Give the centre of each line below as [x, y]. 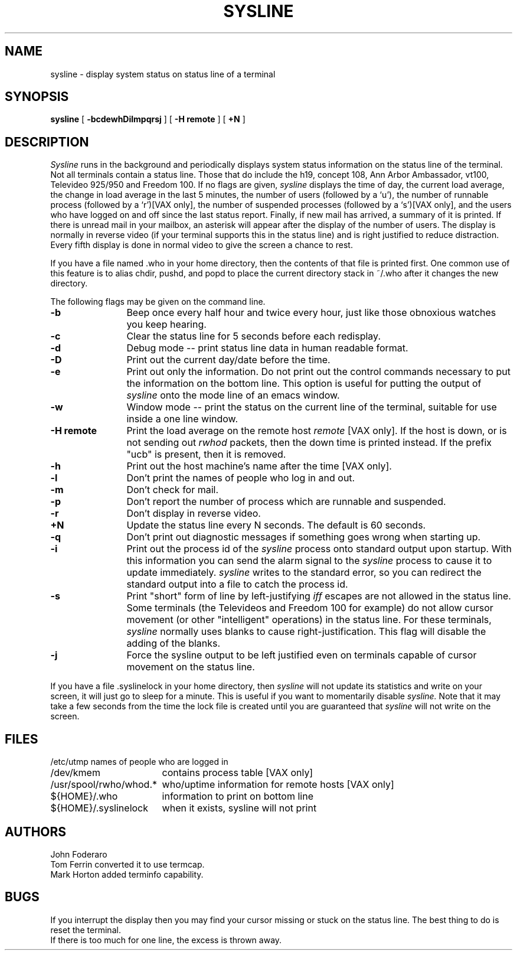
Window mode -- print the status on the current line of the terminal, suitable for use [312, 407]
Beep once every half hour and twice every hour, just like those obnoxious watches [311, 313]
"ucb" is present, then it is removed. [206, 454]
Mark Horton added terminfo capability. [127, 874]
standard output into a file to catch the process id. [237, 584]
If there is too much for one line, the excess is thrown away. [166, 940]
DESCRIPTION [47, 142]
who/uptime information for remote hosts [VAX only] [278, 785]
